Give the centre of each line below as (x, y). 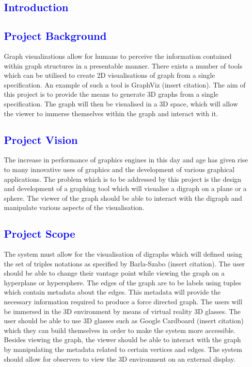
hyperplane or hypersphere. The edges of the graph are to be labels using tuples (123, 282)
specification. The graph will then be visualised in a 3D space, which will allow (121, 103)
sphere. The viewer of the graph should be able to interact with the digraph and (123, 198)
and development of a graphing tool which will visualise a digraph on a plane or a (125, 188)
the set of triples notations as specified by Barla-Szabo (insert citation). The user (125, 263)
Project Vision (41, 139)
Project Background (55, 36)
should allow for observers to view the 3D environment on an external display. (120, 358)
